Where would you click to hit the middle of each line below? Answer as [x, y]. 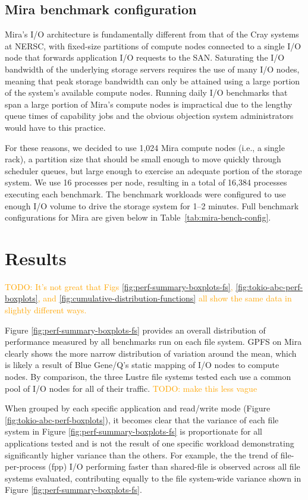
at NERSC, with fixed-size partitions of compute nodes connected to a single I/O [153, 45]
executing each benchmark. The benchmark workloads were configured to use [145, 194]
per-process [25, 466]
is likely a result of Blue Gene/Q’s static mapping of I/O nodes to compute [142, 365]
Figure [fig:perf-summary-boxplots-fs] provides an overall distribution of [135, 330]
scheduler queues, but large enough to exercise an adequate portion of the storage [153, 170]
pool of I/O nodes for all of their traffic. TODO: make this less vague [131, 388]
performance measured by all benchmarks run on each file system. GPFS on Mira [153, 342]
